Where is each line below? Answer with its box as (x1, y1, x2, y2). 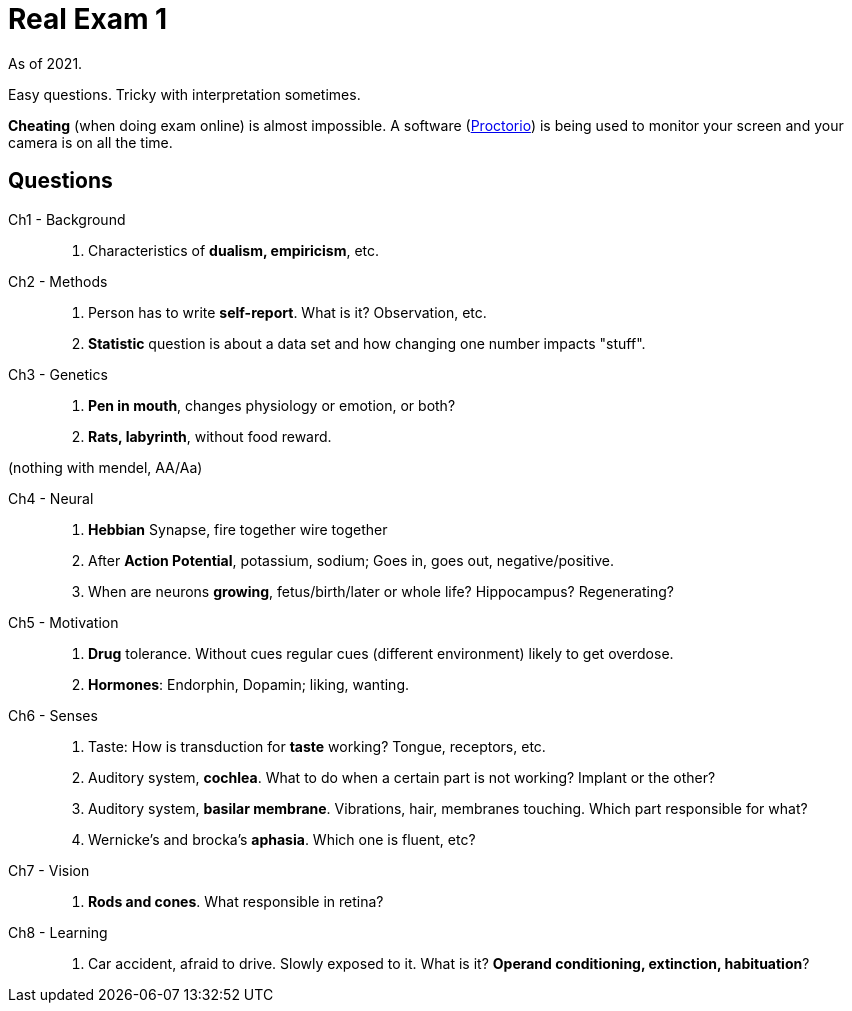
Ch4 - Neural (8, 489, 94, 507)
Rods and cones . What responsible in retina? (88, 892, 384, 910)
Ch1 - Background (8, 210, 126, 228)
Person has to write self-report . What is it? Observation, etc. (88, 303, 487, 321)
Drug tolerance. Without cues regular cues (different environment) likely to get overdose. (88, 644, 674, 662)
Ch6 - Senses (8, 706, 98, 724)
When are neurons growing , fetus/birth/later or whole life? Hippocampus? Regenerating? (88, 582, 674, 600)
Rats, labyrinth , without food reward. (88, 427, 332, 445)
